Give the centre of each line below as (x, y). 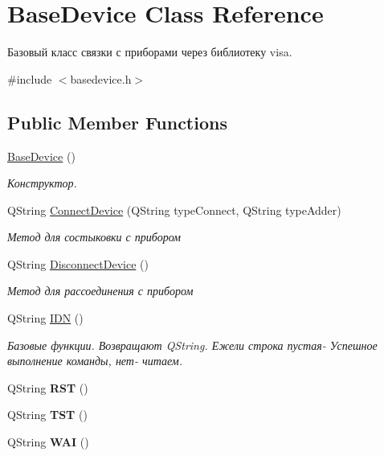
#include (30, 78)
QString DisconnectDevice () (78, 263)
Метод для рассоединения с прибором (100, 291)
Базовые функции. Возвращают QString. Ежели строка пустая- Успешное (192, 345)
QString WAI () (48, 442)
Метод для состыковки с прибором (94, 237)
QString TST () (47, 415)
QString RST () (48, 387)
